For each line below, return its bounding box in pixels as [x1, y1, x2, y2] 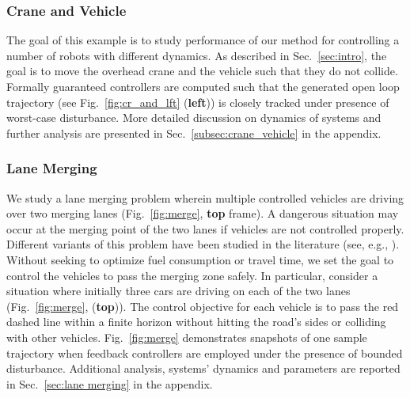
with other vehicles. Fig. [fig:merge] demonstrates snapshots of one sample [6, 328, 367, 345]
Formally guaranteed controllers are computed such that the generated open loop [6, 78, 400, 94]
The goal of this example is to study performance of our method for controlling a [6, 32, 400, 48]
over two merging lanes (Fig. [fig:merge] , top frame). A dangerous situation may [6, 205, 399, 222]
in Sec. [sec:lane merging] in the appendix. [6, 375, 213, 392]
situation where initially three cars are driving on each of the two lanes [6, 282, 351, 299]
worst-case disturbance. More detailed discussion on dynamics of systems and [6, 109, 382, 126]
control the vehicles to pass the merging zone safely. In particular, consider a [6, 267, 378, 283]
